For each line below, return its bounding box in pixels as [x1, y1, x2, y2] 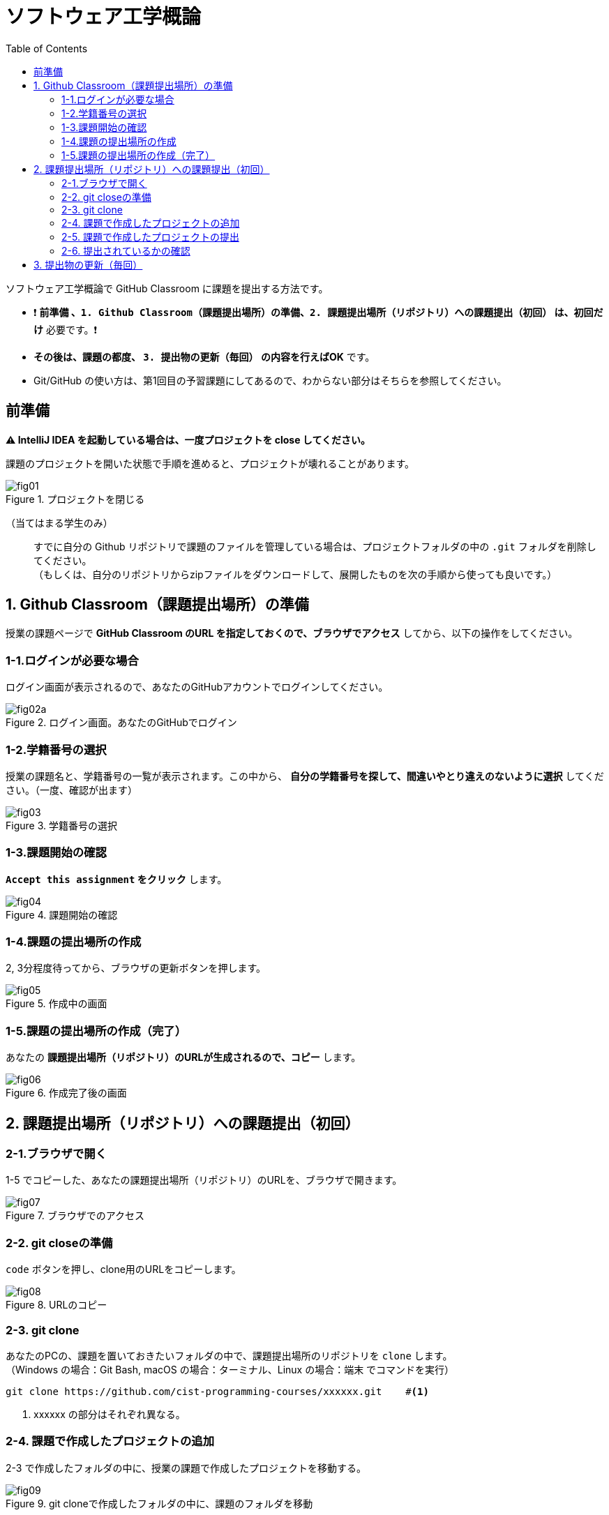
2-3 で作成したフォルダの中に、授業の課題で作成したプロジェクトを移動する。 [6, 1461, 366, 1474]
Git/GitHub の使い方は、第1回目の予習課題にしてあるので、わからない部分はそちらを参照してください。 [33, 374, 507, 386]
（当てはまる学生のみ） [6, 516, 113, 529]
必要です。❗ [45, 323, 98, 336]
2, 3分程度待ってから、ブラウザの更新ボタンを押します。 [6, 962, 266, 974]
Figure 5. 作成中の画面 [6, 997, 107, 1010]
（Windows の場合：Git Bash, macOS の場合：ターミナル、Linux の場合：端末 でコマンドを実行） [6, 1363, 455, 1375]
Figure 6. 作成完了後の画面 [6, 1087, 127, 1099]
